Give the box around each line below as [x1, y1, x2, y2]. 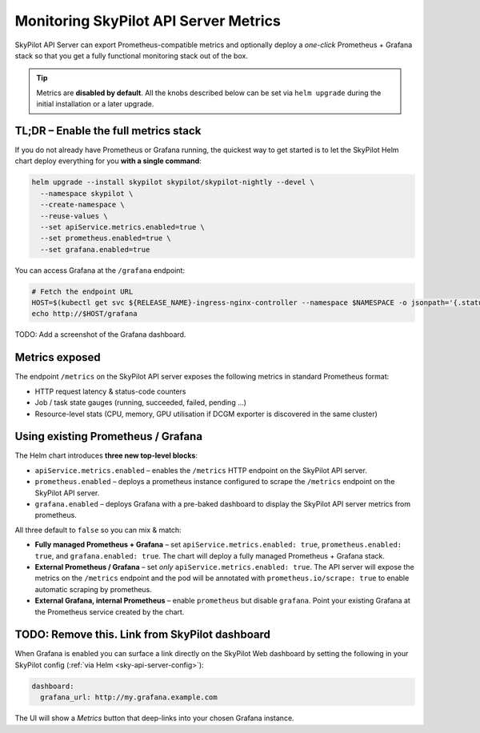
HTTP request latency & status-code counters [34, 387, 186, 396]
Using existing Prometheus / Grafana [14, 430, 203, 443]
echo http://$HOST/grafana [31, 309, 138, 318]
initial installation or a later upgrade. [36, 99, 154, 109]
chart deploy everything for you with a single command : [14, 156, 202, 166]
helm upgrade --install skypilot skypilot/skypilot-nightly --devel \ [31, 178, 315, 187]
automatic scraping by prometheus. [34, 584, 152, 594]
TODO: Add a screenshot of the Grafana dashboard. [14, 330, 186, 339]
